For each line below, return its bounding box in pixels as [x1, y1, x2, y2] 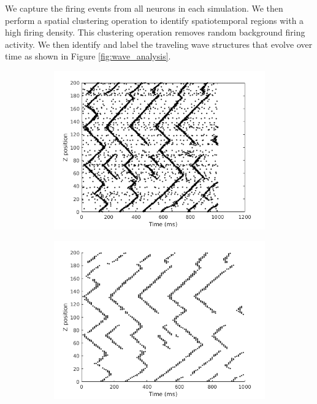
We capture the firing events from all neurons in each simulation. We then [5, 2, 283, 14]
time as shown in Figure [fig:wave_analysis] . [5, 50, 171, 63]
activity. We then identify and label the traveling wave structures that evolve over [5, 37, 313, 50]
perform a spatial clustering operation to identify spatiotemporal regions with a [5, 13, 304, 26]
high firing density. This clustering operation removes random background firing [5, 26, 305, 39]
